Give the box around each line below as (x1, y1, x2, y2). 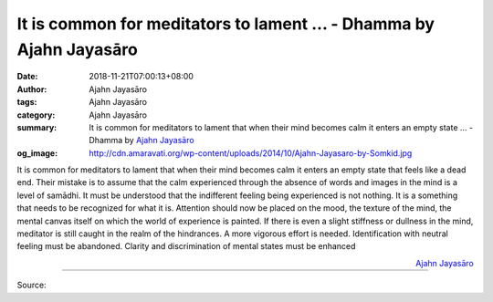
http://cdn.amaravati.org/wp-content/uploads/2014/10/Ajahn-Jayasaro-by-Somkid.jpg (89, 147, 413, 159)
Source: (16, 279, 47, 291)
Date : (16, 71, 38, 82)
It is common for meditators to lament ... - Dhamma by (16, 14, 435, 34)
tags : (16, 97, 37, 108)
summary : (16, 121, 58, 132)
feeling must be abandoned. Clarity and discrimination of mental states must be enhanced (16, 241, 356, 252)
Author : (16, 83, 47, 95)
